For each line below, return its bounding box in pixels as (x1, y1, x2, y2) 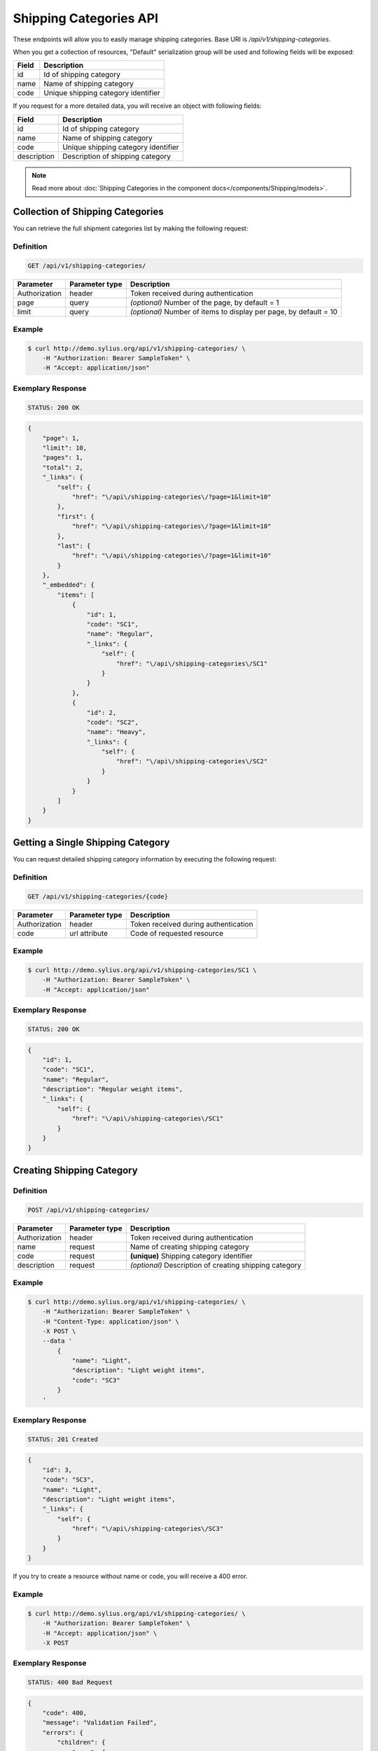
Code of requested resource (129, 928, 224, 938)
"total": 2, (42, 463, 84, 471)
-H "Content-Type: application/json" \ (42, 1317, 180, 1325)
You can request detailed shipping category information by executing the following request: (13, 855, 276, 864)
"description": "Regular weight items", (42, 1086, 183, 1093)
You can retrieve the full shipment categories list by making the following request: (13, 224, 248, 233)
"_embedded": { (42, 581, 94, 589)
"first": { (57, 512, 94, 520)
